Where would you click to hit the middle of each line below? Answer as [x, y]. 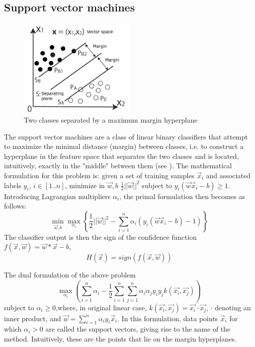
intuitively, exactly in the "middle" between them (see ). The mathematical [118, 166]
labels [13, 185]
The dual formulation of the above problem [70, 275]
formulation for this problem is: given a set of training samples [99, 175]
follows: [15, 206]
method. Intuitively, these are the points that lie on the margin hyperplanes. [120, 339]
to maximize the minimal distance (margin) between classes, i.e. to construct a [124, 146]
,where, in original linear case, [101, 307]
